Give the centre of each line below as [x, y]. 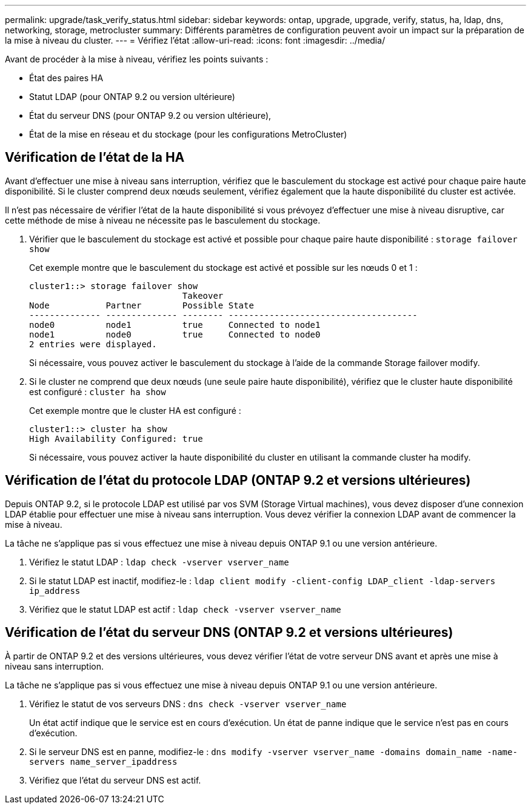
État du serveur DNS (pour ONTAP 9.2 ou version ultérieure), [150, 115]
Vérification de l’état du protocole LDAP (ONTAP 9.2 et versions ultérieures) [238, 481]
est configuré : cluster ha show [98, 391]
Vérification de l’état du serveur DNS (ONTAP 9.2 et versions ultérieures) [229, 633]
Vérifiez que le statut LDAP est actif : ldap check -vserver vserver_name [185, 609]
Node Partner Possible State [142, 305]
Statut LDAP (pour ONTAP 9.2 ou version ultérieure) [132, 97]
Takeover [203, 295]
